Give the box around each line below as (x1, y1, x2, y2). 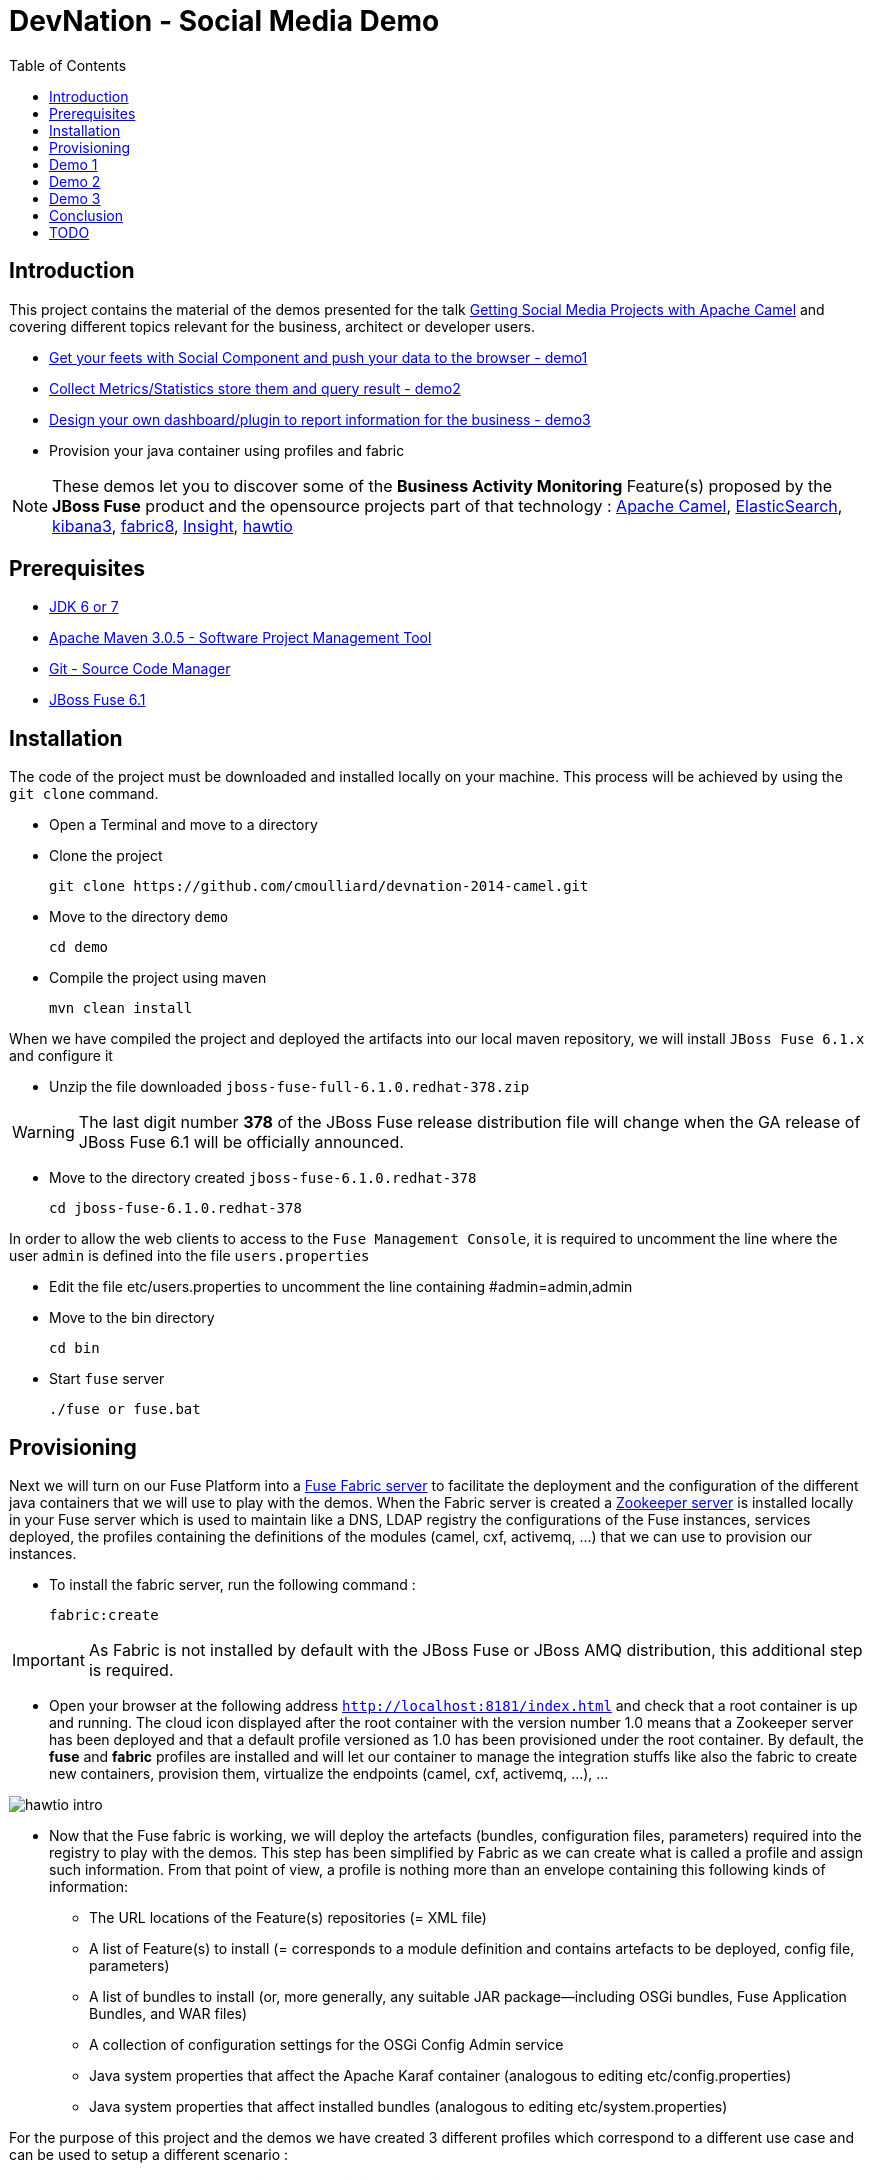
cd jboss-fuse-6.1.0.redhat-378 (49, 1200, 302, 1217)
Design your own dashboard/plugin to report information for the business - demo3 (49, 410, 591, 428)
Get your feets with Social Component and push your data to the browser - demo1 (49, 348, 588, 366)
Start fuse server (49, 1370, 165, 1388)
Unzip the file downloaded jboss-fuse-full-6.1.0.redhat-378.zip (49, 1078, 530, 1096)
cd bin (49, 1340, 100, 1357)
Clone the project (49, 847, 163, 865)
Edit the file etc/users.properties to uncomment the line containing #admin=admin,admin (49, 1278, 633, 1296)
